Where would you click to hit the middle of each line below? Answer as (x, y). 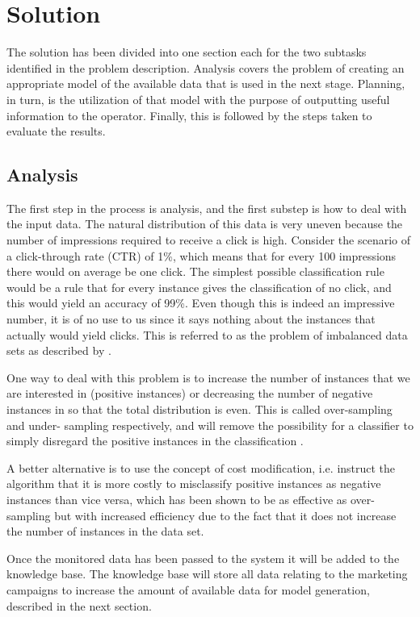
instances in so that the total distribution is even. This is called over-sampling (199, 409)
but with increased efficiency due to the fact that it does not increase (225, 515)
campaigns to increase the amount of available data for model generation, (188, 589)
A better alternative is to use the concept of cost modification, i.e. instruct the (201, 467)
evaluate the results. (56, 131)
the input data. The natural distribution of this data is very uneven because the (205, 224)
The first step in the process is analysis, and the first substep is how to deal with (207, 208)
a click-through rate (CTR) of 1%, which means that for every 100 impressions (202, 255)
